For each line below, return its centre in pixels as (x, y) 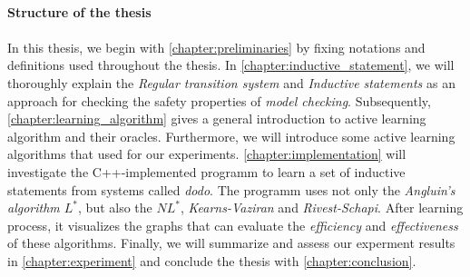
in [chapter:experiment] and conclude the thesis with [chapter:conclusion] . (212, 260)
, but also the (115, 208)
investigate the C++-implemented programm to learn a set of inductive (206, 171)
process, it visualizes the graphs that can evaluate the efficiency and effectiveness (233, 225)
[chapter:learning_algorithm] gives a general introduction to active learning (217, 119)
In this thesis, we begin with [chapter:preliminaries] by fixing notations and (216, 47)
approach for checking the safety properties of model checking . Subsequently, (219, 100)
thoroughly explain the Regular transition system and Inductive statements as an (231, 82)
